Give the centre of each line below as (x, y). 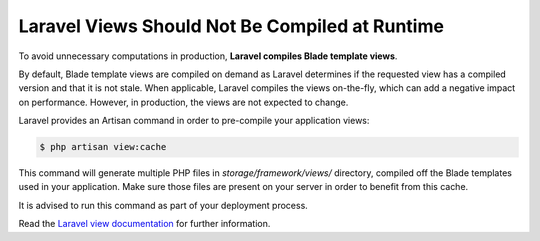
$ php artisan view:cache (103, 147)
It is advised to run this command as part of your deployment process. (163, 205)
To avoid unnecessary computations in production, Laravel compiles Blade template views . (208, 56)
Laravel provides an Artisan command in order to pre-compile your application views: (194, 121)
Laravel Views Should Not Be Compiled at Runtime (231, 26)
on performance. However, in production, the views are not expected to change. (183, 102)
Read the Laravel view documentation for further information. (144, 224)
